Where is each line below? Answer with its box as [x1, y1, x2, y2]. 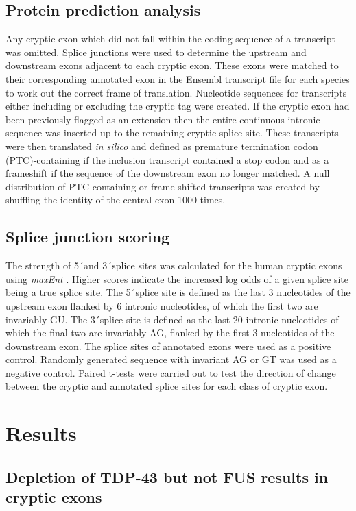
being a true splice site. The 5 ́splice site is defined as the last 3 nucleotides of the [5, 285, 351, 299]
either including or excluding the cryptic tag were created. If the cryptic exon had [5, 99, 350, 113]
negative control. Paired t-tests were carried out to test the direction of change [5, 365, 336, 379]
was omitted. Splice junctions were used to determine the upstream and [5, 45, 307, 59]
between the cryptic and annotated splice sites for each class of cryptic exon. [5, 379, 328, 393]
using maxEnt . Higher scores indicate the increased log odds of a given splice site [5, 271, 349, 286]
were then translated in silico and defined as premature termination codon [5, 138, 318, 153]
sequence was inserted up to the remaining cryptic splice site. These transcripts [5, 125, 339, 140]
